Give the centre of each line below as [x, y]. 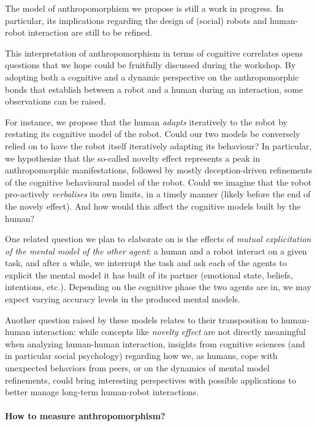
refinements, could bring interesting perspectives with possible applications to [151, 380]
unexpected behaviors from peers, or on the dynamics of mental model [137, 368]
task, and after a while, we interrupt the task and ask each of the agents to [146, 263]
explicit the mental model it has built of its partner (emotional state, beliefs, [149, 274]
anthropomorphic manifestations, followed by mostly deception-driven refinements [159, 170]
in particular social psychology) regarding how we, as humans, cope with [141, 356]
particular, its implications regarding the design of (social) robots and [136, 20]
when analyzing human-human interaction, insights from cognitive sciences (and [155, 343]
